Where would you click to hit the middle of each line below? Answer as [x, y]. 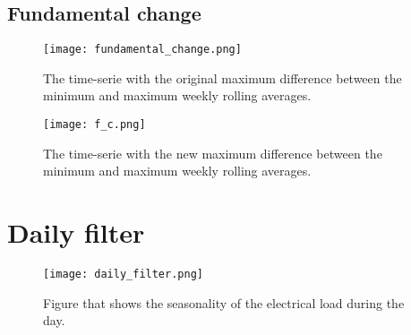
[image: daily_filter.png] [123, 275]
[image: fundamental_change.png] [142, 50]
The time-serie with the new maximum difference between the [213, 153]
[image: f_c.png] [94, 125]
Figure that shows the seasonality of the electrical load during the [224, 302]
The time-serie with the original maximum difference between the [223, 77]
